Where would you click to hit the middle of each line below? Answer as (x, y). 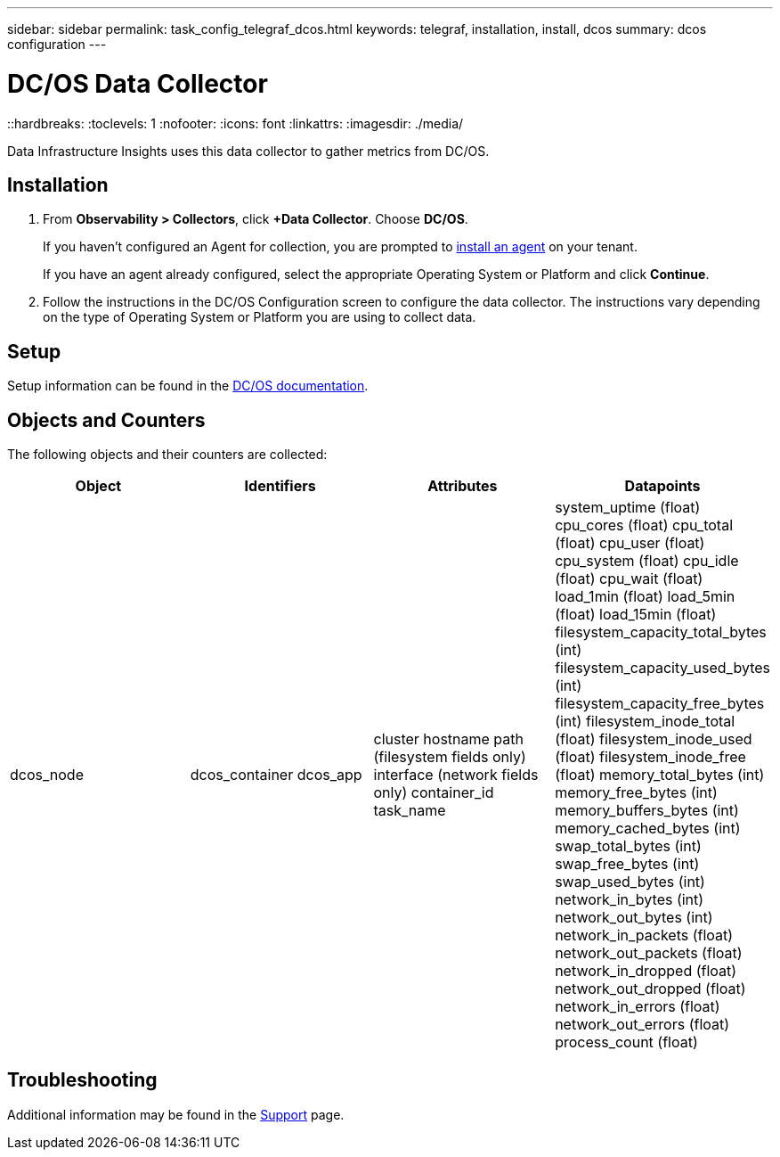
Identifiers (280, 486)
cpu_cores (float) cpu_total (644, 525)
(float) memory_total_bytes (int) (660, 775)
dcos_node (47, 775)
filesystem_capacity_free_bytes (660, 704)
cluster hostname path (448, 739)
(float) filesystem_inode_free (650, 757)
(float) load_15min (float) (636, 615)
